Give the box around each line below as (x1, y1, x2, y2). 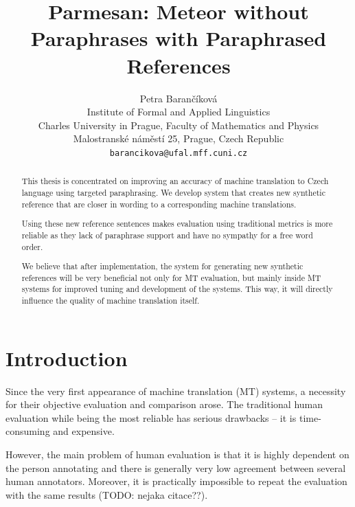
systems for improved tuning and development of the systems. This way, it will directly (21, 283, 333, 295)
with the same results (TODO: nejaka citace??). (5, 487, 208, 502)
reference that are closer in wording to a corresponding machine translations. (21, 198, 297, 210)
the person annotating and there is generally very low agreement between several (5, 460, 346, 475)
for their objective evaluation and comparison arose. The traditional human (5, 397, 323, 412)
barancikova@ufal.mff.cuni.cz (109, 148, 248, 158)
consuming (5, 424, 50, 438)
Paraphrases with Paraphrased (30, 24, 327, 52)
